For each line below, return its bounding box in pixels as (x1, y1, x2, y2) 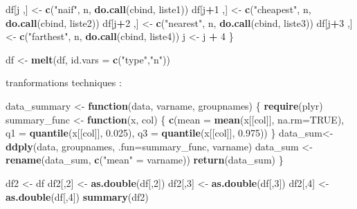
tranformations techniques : (6, 75, 122, 90)
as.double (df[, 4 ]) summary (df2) (6, 189, 149, 203)
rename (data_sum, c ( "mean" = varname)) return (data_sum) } (6, 152, 284, 167)
